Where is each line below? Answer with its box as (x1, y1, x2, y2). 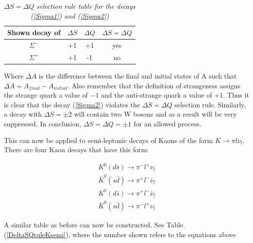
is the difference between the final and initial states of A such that (39, 70, 237, 81)
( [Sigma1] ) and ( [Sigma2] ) (30, 10, 109, 20)
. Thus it (223, 90, 249, 100)
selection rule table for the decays (36, 1, 136, 11)
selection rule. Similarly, (175, 99, 246, 109)
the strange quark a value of (4, 90, 88, 100)
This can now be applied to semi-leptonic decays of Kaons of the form (4, 135, 213, 145)
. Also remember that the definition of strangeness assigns (67, 80, 240, 90)
